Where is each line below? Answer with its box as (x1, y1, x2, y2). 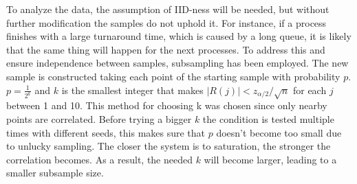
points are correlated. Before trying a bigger (6, 111, 192, 126)
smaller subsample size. (6, 165, 104, 180)
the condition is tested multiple (202, 111, 334, 126)
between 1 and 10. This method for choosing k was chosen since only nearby (6, 98, 327, 113)
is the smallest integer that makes (61, 82, 204, 97)
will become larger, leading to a (204, 152, 337, 166)
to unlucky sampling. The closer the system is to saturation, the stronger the (6, 139, 331, 153)
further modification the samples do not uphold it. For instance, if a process (6, 15, 327, 30)
